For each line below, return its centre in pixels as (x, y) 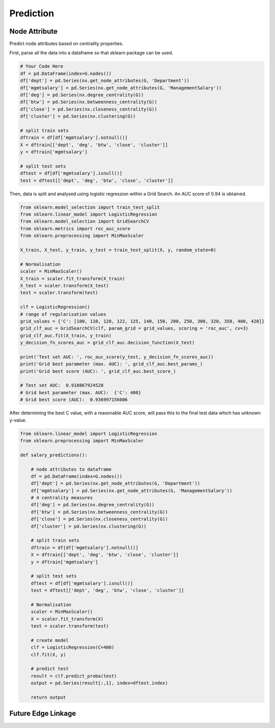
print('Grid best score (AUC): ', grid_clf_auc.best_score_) (98, 371)
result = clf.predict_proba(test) (74, 676)
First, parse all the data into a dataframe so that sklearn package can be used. (91, 53)
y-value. (18, 420)
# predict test (50, 669)
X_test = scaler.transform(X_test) (64, 286)
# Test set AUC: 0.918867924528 (62, 385)
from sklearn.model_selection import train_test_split (90, 207)
